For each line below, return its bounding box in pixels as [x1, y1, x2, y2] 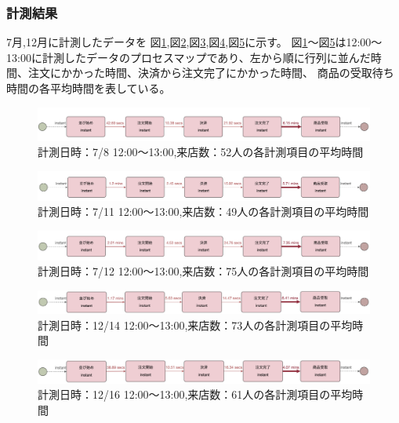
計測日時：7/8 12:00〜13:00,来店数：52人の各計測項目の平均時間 [38, 144, 364, 160]
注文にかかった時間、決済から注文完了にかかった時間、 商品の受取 [27, 64, 372, 81]
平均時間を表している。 [49, 80, 171, 96]
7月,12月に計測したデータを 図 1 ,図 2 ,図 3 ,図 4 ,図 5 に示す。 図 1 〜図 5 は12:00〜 [6, 34, 383, 50]
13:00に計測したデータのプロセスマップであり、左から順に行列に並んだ [6, 49, 371, 65]
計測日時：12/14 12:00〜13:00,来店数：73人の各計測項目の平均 [38, 316, 353, 333]
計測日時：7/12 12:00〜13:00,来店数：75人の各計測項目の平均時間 [38, 263, 369, 279]
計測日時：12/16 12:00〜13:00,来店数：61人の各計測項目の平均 [38, 386, 353, 403]
